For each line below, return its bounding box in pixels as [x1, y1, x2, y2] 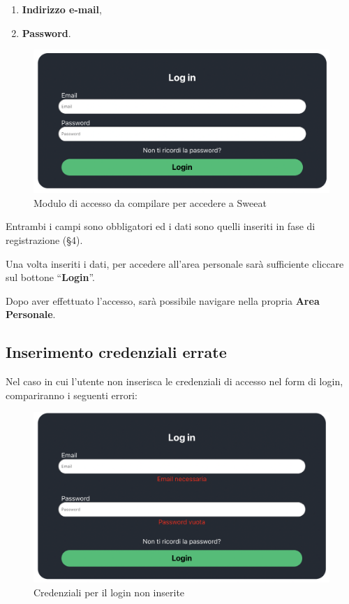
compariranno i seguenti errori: [6, 387, 138, 402]
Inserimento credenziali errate [6, 341, 227, 363]
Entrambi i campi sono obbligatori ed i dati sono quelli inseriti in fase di [6, 219, 315, 233]
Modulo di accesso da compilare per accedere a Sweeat [34, 195, 267, 210]
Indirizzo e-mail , [22, 2, 102, 16]
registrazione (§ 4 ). [6, 232, 83, 247]
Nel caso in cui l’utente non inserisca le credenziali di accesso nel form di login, [6, 374, 343, 389]
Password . [22, 25, 71, 40]
